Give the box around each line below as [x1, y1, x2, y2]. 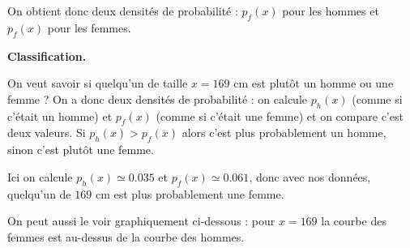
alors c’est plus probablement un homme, [182, 124, 387, 141]
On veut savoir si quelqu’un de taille [7, 75, 188, 92]
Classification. [7, 47, 87, 64]
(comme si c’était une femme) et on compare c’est [156, 107, 404, 124]
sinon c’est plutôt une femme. [7, 141, 154, 158]
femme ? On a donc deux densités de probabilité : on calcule [7, 90, 308, 107]
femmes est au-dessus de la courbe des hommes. [7, 228, 245, 245]
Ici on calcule [7, 168, 73, 185]
